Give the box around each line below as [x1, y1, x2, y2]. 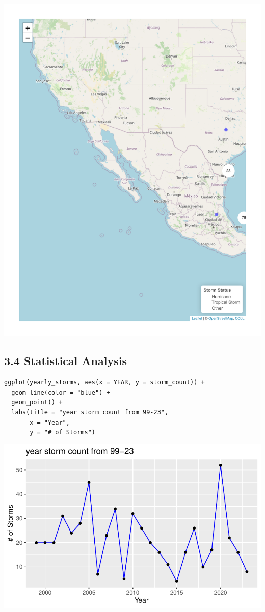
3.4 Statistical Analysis [4, 353, 127, 369]
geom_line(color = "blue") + [11, 388, 110, 396]
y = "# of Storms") [30, 429, 95, 436]
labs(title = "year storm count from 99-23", [11, 409, 169, 416]
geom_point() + [11, 399, 63, 406]
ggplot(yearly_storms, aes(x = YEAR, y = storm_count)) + [4, 379, 205, 386]
